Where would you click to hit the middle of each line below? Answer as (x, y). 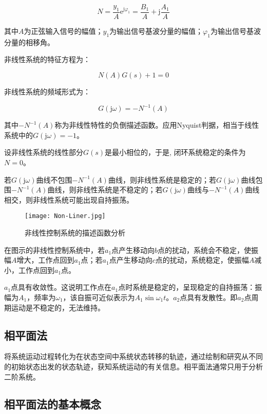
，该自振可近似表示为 (99, 297)
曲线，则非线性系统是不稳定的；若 (105, 190)
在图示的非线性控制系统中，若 (54, 250)
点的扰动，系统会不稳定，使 (205, 250)
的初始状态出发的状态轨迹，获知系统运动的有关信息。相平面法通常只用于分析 (133, 366)
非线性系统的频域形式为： (47, 92)
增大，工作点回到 (45, 260)
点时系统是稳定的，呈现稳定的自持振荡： (187, 287)
